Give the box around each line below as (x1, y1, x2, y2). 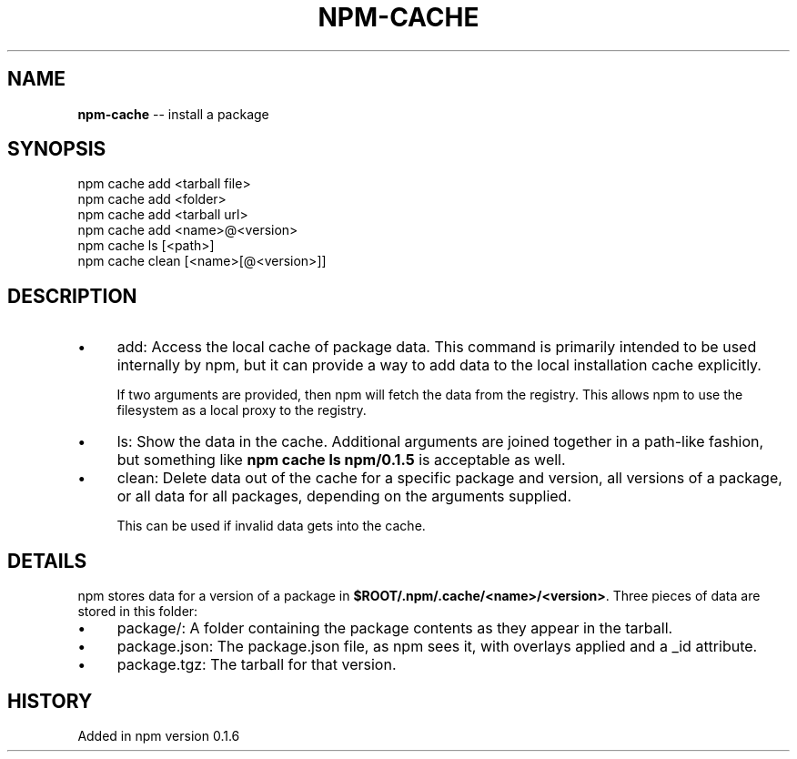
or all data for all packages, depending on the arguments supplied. (116, 487, 572, 506)
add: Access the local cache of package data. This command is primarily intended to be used (116, 338, 757, 357)
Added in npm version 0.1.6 (77, 727, 240, 744)
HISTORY (7, 689, 93, 713)
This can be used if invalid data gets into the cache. (116, 518, 426, 534)
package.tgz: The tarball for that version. (116, 655, 397, 674)
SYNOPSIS (7, 137, 106, 161)
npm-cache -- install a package (77, 106, 269, 122)
